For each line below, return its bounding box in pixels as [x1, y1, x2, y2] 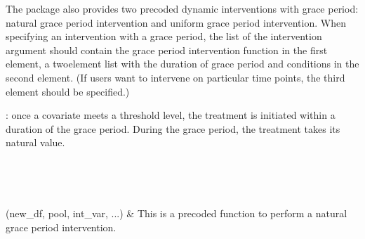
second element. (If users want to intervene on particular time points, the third [6, 70, 345, 84]
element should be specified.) [6, 84, 130, 98]
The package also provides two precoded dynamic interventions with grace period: [6, 1, 359, 15]
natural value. [6, 135, 65, 150]
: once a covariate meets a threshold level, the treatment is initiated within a [6, 108, 336, 122]
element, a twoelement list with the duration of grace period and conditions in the [6, 56, 359, 71]
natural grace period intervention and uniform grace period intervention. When [6, 15, 346, 30]
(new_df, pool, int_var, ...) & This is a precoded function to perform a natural [6, 206, 347, 221]
